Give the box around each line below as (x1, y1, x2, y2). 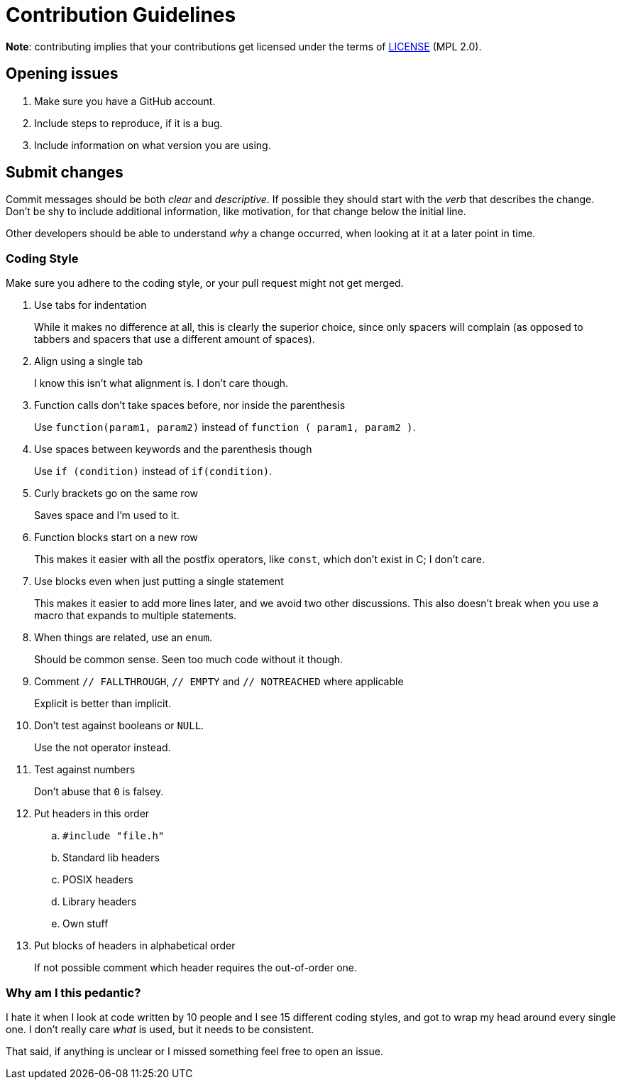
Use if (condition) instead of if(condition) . (34, 465, 273, 478)
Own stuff (62, 917, 109, 930)
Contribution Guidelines (6, 3, 236, 27)
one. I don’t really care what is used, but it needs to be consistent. (6, 1023, 314, 1035)
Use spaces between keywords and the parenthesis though (34, 443, 312, 456)
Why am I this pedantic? (6, 985, 141, 1000)
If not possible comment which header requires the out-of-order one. (34, 961, 358, 974)
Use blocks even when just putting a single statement (34, 575, 284, 588)
